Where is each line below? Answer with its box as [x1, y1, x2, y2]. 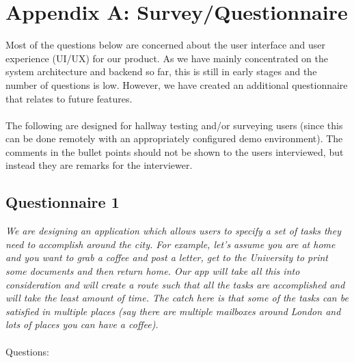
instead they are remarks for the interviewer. [5, 158, 193, 172]
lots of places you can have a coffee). [5, 317, 159, 332]
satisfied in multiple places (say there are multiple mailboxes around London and [5, 304, 341, 318]
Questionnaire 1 [5, 191, 120, 213]
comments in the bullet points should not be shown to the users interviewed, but [5, 144, 344, 159]
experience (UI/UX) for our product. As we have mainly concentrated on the [5, 51, 328, 65]
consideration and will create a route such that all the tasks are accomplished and [5, 277, 345, 291]
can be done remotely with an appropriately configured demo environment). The [5, 131, 343, 146]
